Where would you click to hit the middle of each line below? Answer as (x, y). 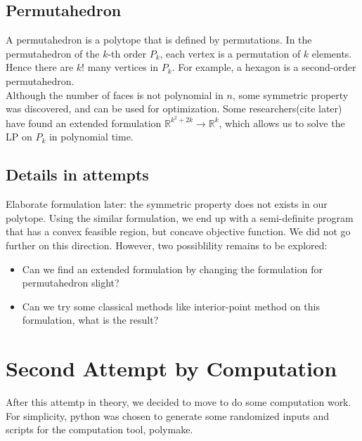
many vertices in (123, 67)
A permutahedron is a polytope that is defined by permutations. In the (159, 40)
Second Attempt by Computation (172, 368)
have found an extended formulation (84, 123)
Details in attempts (77, 175)
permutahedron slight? (71, 283)
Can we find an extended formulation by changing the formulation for (172, 269)
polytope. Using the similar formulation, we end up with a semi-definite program (180, 217)
